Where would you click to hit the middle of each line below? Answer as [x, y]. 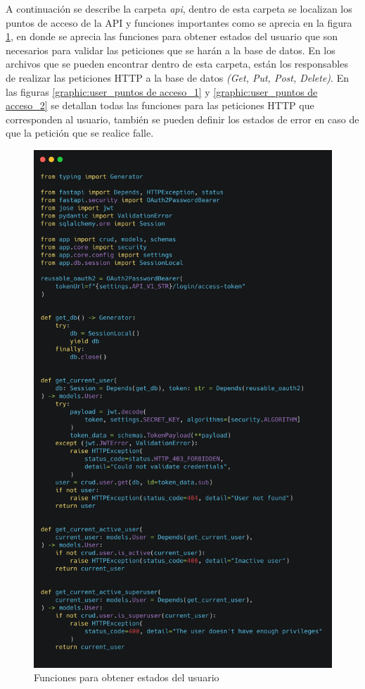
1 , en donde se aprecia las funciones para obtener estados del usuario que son [172, 36]
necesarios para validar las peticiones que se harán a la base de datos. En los [171, 50]
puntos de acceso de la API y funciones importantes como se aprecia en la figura [179, 22]
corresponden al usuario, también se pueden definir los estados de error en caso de [182, 119]
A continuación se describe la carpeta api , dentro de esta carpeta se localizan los [179, 8]
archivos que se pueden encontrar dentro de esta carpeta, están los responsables [177, 64]
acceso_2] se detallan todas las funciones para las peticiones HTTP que [160, 105]
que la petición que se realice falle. [80, 133]
